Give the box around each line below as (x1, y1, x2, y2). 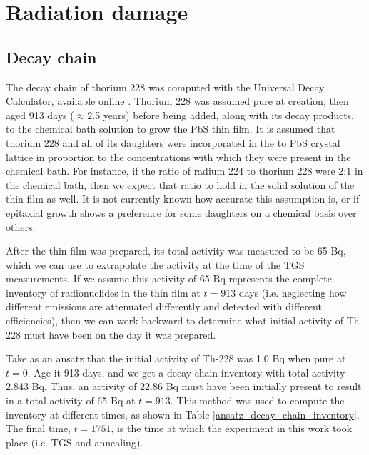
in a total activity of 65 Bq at (6, 393, 136, 408)
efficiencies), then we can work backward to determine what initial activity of (6, 313, 344, 328)
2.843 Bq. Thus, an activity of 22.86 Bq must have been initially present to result (6, 379, 362, 394)
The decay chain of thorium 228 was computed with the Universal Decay (6, 79, 325, 94)
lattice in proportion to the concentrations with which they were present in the (6, 149, 351, 164)
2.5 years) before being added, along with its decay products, (87, 107, 355, 122)
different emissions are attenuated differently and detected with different (6, 299, 322, 314)
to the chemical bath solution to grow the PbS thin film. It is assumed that (6, 121, 335, 136)
